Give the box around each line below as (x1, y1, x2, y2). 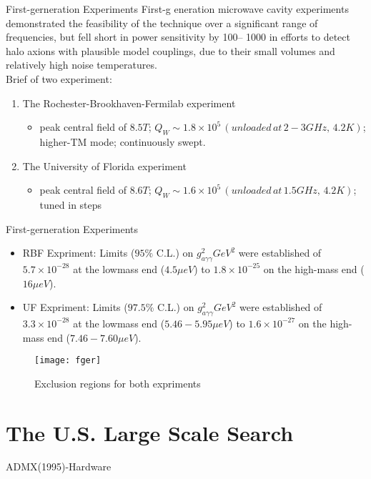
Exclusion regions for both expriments (34, 375, 201, 390)
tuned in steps (39, 197, 102, 212)
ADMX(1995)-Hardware (6, 459, 112, 474)
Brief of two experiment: (6, 71, 112, 86)
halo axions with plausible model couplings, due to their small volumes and (6, 43, 335, 58)
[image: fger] (34, 355, 102, 366)
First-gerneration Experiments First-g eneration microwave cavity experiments (6, 1, 349, 16)
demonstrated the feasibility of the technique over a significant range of (6, 15, 318, 30)
